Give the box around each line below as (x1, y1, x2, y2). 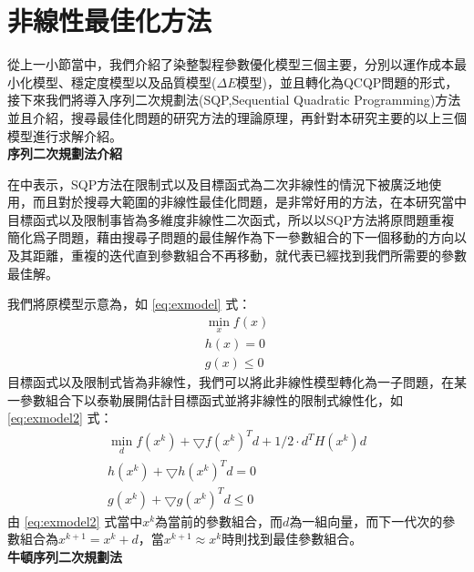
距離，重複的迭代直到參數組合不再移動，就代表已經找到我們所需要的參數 (32, 246, 467, 265)
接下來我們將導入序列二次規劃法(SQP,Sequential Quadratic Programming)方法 (7, 90, 461, 109)
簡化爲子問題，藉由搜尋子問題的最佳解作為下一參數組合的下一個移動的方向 (7, 228, 454, 247)
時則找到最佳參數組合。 (222, 529, 363, 548)
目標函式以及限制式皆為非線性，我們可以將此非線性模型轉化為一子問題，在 (7, 373, 454, 392)
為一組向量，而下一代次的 (289, 511, 443, 530)
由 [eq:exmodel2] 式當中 (7, 511, 143, 530)
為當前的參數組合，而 (155, 511, 283, 530)
